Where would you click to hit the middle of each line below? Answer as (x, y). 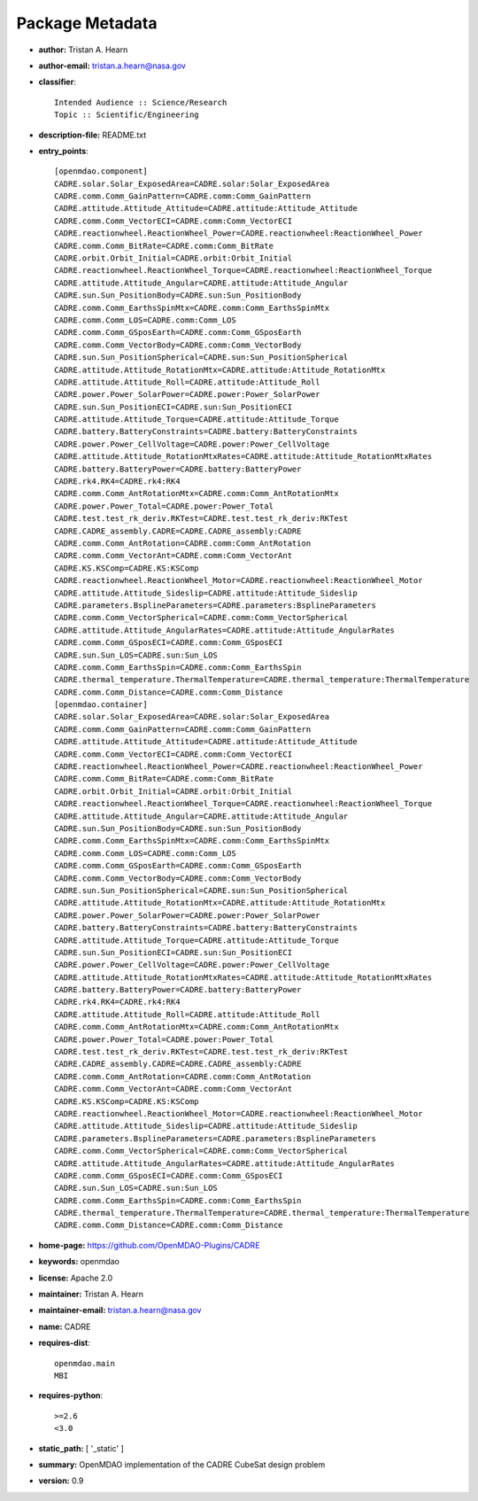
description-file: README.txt (92, 135)
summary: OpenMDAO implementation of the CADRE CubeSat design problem (182, 1464)
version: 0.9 (61, 1481)
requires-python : (71, 1396)
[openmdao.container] (101, 705)
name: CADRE (65, 1326)
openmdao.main (85, 1363)
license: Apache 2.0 (76, 1278)
